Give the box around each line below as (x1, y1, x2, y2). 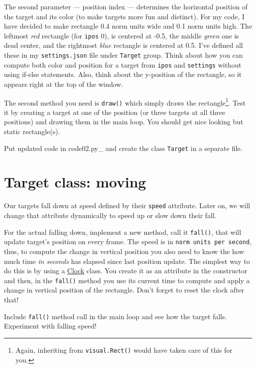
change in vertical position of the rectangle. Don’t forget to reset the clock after (4, 285, 244, 295)
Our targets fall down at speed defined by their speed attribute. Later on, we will (4, 200, 250, 211)
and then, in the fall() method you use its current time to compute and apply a (4, 275, 250, 285)
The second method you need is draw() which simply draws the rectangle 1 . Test (4, 96, 246, 108)
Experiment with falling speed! (4, 321, 97, 331)
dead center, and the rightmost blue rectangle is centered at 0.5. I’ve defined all (4, 40, 243, 50)
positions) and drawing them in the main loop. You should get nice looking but (4, 116, 244, 127)
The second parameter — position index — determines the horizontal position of (4, 1, 248, 11)
